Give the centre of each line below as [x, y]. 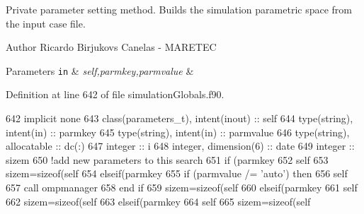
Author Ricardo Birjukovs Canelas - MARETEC [111, 47]
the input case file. [46, 23]
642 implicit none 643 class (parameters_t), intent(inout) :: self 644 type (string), [180, 118]
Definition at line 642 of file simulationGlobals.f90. [115, 94]
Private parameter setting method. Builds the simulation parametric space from [179, 9]
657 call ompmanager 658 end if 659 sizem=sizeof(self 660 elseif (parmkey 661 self [182, 187]
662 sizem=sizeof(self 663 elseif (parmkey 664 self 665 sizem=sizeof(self [158, 201]
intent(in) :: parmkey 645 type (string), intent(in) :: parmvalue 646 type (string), [178, 132]
